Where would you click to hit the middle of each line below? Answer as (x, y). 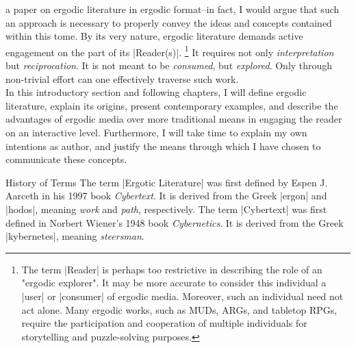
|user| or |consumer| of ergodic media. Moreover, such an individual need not (182, 296)
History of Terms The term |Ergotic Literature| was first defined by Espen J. (167, 182)
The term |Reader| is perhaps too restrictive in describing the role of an (172, 269)
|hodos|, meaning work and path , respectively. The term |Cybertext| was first (166, 209)
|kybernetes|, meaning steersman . (75, 236)
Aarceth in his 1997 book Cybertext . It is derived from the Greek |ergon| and (166, 196)
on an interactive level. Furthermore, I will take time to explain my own (156, 132)
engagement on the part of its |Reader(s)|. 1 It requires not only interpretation (170, 51)
